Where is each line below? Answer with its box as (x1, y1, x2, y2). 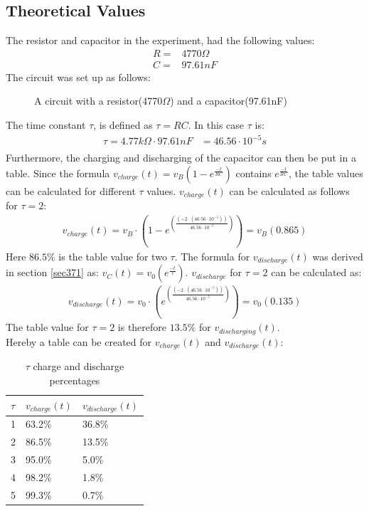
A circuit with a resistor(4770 (34, 93, 163, 108)
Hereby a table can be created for (6, 334, 152, 349)
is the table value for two (58, 248, 167, 263)
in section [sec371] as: (6, 265, 99, 280)
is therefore (117, 320, 167, 334)
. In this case (188, 117, 245, 132)
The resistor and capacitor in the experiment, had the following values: (6, 33, 315, 48)
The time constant (6, 117, 86, 132)
